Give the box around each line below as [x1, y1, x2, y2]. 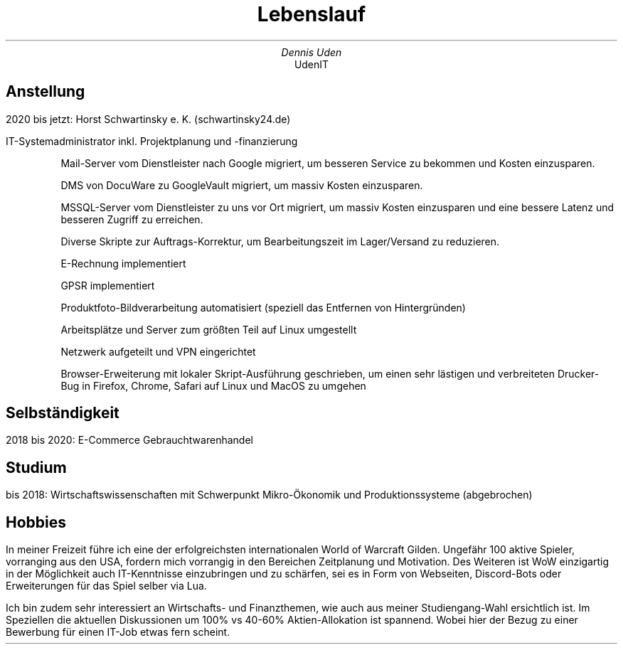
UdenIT [294, 58, 329, 70]
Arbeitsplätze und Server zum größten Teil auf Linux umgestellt [60, 323, 357, 336]
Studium [6, 458, 67, 476]
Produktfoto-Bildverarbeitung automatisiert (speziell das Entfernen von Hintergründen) [60, 301, 466, 314]
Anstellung [6, 82, 85, 101]
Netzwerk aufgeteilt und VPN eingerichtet [60, 345, 256, 358]
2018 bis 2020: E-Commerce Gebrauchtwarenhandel [6, 434, 253, 447]
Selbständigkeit [6, 404, 119, 422]
